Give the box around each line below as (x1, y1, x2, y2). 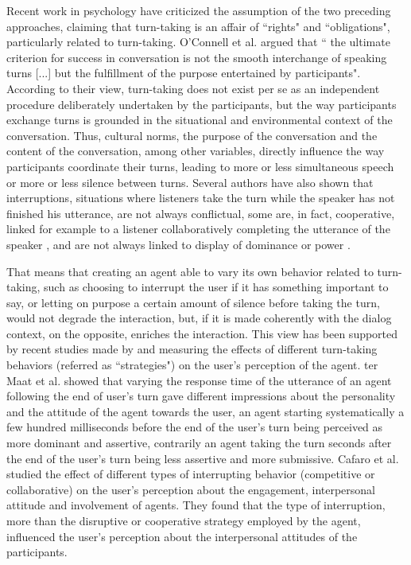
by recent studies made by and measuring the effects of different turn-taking (6, 341, 378, 357)
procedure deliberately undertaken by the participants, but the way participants (6, 95, 397, 112)
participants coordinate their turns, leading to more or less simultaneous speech (6, 158, 394, 174)
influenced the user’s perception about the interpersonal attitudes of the (6, 528, 358, 544)
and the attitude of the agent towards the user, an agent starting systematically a (6, 403, 405, 419)
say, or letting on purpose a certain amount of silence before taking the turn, (6, 294, 380, 310)
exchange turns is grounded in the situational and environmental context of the (6, 111, 393, 128)
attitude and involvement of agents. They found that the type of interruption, (6, 497, 386, 513)
